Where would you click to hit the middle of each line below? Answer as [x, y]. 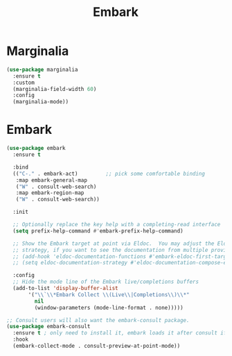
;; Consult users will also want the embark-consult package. [98, 320]
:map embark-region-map [50, 193]
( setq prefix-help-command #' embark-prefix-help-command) [98, 231]
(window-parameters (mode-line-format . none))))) [109, 307]
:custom [24, 83]
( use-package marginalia [42, 69]
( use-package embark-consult [48, 327]
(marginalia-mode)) [41, 102]
